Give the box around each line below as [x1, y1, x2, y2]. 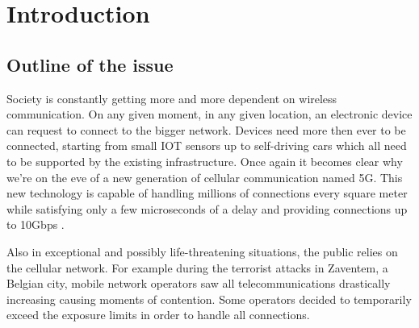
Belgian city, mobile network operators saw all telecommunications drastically [6, 275, 391, 292]
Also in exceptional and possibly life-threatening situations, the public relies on [6, 243, 398, 259]
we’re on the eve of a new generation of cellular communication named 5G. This [6, 168, 403, 185]
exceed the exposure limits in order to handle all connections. [6, 306, 310, 323]
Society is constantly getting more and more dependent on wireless [6, 89, 337, 106]
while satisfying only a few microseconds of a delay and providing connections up [6, 200, 408, 217]
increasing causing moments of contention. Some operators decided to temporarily [6, 290, 412, 307]
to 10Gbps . [6, 216, 65, 233]
